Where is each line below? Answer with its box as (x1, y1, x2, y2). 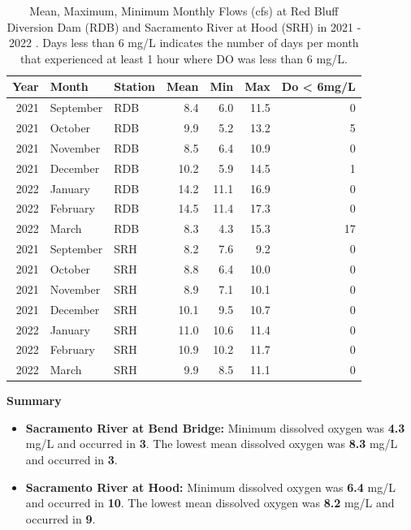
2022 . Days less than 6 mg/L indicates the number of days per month (9, 34, 359, 51)
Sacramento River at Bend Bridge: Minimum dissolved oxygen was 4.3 (25, 419, 405, 436)
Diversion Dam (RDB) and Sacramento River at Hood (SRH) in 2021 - (6, 18, 361, 35)
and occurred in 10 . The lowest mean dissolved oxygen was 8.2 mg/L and (25, 494, 395, 511)
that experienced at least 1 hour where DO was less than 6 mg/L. (19, 50, 348, 67)
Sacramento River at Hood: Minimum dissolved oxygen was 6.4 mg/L (25, 478, 396, 495)
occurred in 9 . (25, 510, 96, 527)
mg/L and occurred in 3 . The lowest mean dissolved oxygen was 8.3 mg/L (25, 435, 398, 452)
